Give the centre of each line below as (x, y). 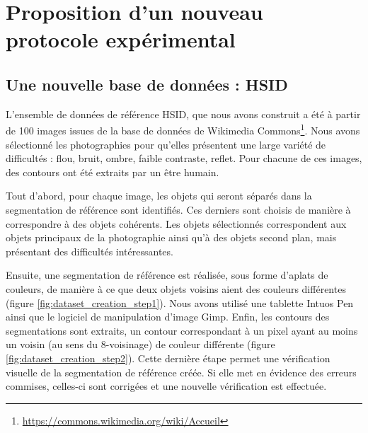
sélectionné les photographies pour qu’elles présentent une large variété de (166, 144)
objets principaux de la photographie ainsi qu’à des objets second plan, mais (171, 237)
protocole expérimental (121, 39)
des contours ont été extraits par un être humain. (113, 172)
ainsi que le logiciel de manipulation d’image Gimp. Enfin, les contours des (168, 317)
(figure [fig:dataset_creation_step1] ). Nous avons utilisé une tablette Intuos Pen (180, 302)
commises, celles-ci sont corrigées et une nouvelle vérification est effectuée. (166, 386)
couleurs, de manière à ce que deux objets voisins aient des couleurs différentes (176, 288)
